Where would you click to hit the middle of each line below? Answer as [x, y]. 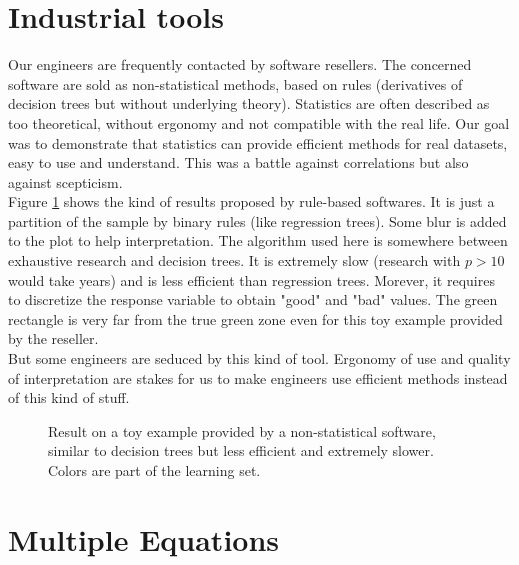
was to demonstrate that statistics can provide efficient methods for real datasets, [258, 142]
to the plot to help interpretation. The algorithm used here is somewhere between [258, 240]
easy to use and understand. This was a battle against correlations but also [238, 162]
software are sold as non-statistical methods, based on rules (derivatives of [235, 83]
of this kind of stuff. [69, 397]
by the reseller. [53, 338]
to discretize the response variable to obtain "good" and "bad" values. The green [253, 299]
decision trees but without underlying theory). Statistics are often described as [249, 103]
